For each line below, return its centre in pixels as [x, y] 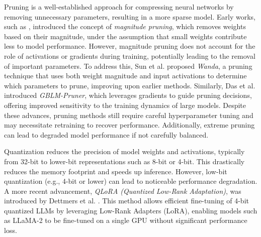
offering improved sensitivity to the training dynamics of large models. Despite [125, 105]
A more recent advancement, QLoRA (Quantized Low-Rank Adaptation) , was [123, 191]
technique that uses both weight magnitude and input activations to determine [125, 76]
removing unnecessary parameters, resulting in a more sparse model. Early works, [130, 16]
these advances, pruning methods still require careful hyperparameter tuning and [129, 115]
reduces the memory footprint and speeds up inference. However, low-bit [116, 171]
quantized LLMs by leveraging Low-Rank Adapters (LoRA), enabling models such [131, 210]
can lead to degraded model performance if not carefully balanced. [106, 134]
